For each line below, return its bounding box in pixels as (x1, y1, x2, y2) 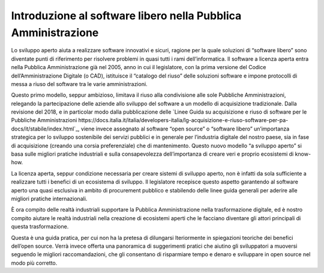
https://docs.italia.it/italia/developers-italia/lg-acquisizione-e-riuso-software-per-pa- (78, 117, 289, 124)
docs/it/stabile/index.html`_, (11, 125, 80, 132)
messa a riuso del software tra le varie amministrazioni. (11, 80, 148, 87)
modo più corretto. (11, 259, 58, 266)
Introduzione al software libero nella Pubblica (11, 9, 242, 22)
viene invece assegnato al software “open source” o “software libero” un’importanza (81, 125, 290, 132)
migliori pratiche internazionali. (11, 195, 88, 202)
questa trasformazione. (11, 223, 69, 230)
